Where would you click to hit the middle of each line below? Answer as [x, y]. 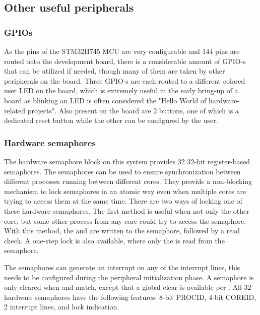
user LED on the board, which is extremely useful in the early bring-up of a [121, 90]
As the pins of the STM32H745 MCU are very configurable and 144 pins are [122, 51]
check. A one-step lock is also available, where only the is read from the [114, 240]
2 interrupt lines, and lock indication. [62, 307]
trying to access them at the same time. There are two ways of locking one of [123, 201]
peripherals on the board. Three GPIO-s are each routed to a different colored [125, 80]
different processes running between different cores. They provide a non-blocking [128, 181]
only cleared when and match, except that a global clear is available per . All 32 [128, 287]
